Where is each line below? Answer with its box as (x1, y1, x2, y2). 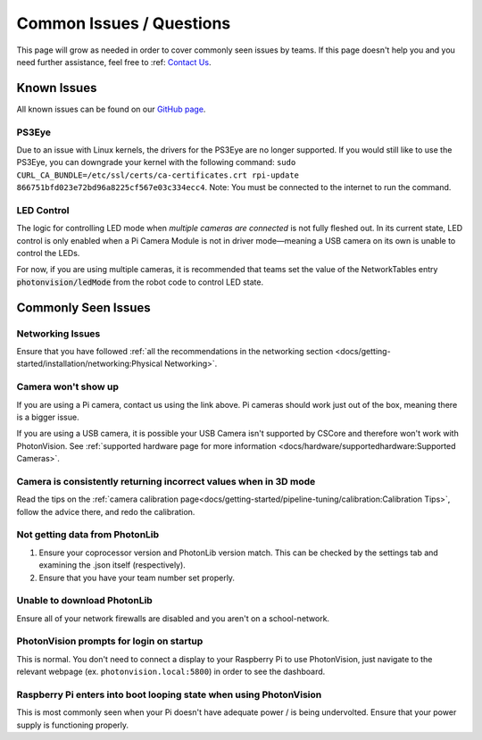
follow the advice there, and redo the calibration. (16, 506, 195, 517)
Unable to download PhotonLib (16, 594, 154, 607)
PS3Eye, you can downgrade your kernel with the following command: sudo (16, 157, 296, 168)
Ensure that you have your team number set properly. (38, 572, 236, 583)
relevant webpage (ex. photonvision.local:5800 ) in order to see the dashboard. (16, 666, 326, 678)
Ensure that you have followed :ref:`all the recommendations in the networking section (16, 346, 334, 357)
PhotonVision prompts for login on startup (16, 635, 204, 647)
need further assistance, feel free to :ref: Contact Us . (16, 56, 212, 67)
